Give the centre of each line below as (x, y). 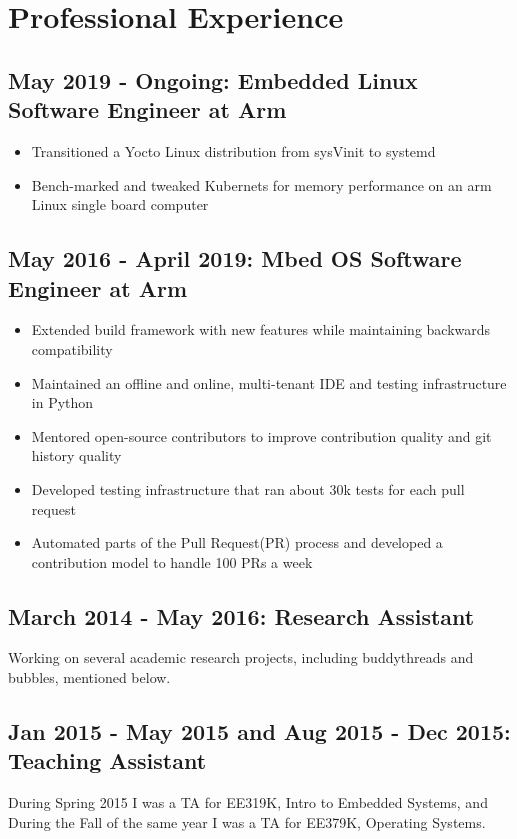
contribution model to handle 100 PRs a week (172, 561)
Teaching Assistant (107, 760)
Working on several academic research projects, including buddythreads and (241, 657)
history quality (76, 455)
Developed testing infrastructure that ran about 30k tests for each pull (248, 488)
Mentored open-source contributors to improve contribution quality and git (261, 435)
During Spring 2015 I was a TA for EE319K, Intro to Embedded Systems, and (248, 802)
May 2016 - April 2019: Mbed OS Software (235, 258)
